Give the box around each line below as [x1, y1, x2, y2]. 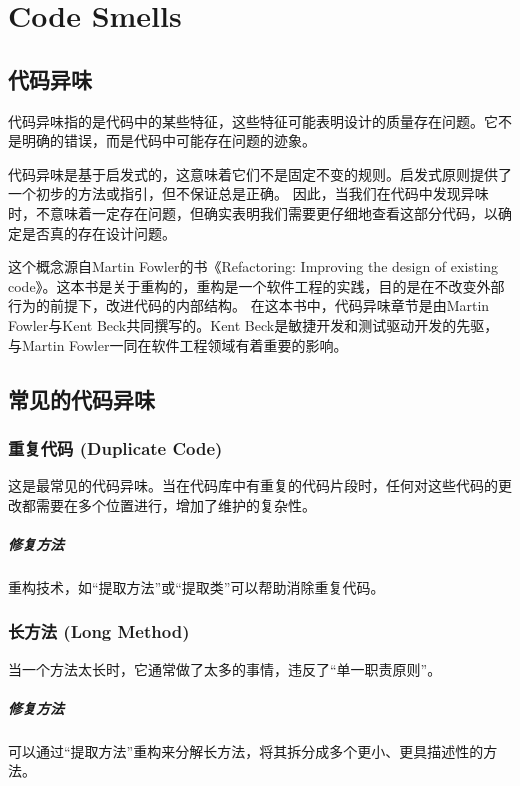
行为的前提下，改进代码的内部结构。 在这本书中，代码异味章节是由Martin [8, 295, 490, 316]
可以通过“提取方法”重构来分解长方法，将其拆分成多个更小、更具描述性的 [8, 740, 484, 761]
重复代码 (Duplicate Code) [8, 435, 223, 460]
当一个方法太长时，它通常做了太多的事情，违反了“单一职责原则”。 [8, 658, 442, 679]
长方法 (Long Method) [8, 619, 190, 644]
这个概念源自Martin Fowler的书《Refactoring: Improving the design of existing [8, 256, 498, 277]
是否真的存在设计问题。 [21, 222, 176, 243]
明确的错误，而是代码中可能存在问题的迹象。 [21, 130, 316, 151]
